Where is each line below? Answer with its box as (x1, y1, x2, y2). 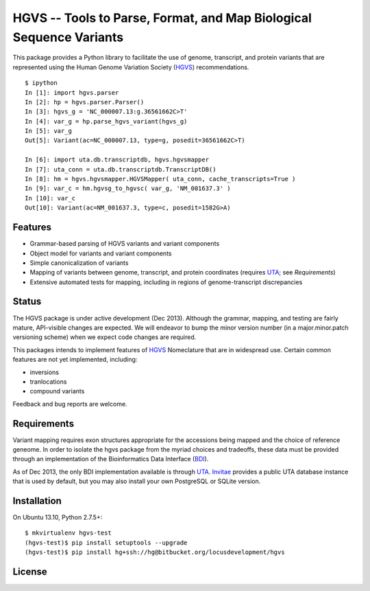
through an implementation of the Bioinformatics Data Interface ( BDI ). (12, 455, 209, 463)
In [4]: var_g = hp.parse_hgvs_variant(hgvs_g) (25, 117, 188, 125)
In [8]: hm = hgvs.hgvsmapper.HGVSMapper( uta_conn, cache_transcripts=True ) (25, 175, 296, 183)
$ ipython (25, 79, 58, 87)
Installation (12, 495, 62, 507)
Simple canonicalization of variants (29, 258, 129, 267)
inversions (29, 368, 60, 376)
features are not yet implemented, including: (12, 356, 138, 364)
